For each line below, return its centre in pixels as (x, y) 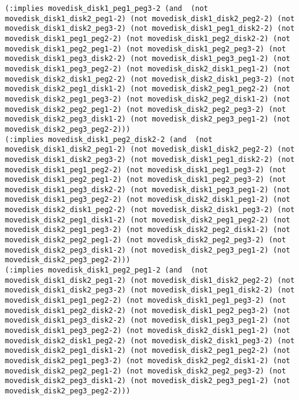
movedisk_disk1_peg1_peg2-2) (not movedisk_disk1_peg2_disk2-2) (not (148, 38)
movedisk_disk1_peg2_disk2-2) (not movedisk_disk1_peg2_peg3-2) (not (148, 310)
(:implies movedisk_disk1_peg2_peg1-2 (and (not (107, 270)
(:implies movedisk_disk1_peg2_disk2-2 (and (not (109, 139)
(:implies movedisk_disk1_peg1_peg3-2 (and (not (107, 8)
